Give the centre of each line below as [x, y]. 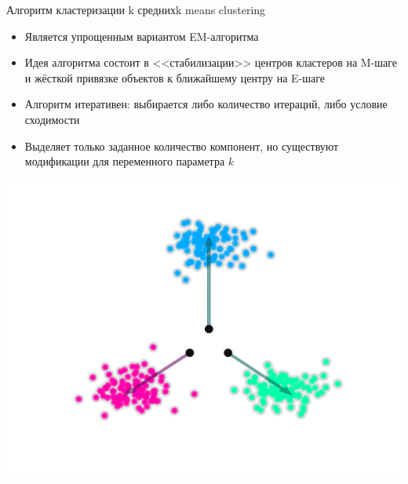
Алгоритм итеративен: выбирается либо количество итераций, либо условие [206, 104]
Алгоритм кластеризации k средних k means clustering [136, 9]
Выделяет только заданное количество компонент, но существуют [182, 146]
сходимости [52, 119]
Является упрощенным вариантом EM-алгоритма [142, 36]
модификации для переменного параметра [125, 161]
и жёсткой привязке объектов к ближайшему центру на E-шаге [175, 77]
